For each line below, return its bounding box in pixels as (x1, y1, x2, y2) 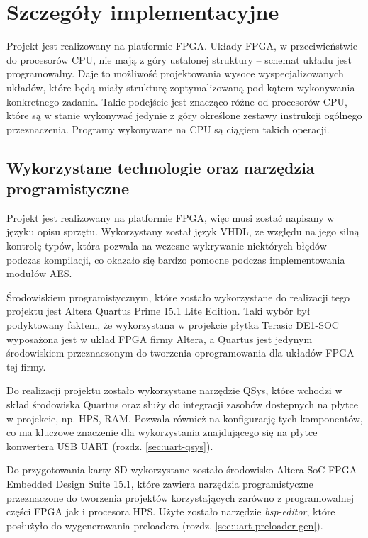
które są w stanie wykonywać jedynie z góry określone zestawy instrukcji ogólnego (6, 108, 362, 123)
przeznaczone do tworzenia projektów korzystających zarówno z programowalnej (6, 490, 354, 505)
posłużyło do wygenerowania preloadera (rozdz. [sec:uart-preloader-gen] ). (6, 517, 323, 532)
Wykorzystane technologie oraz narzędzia (6, 156, 315, 178)
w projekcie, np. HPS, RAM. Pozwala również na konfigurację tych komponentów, (6, 410, 363, 425)
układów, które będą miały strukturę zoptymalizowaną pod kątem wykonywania (6, 79, 355, 94)
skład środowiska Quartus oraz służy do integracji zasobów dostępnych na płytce (6, 397, 358, 411)
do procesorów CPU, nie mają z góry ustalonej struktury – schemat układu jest (6, 52, 352, 67)
